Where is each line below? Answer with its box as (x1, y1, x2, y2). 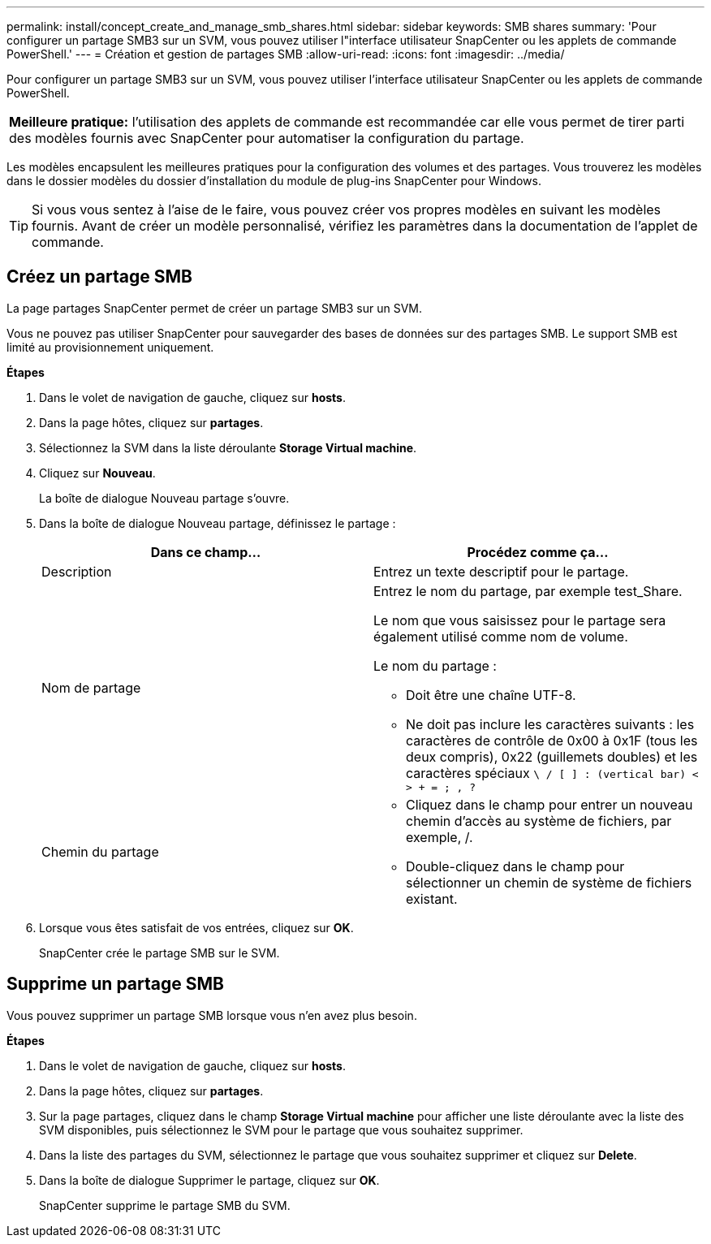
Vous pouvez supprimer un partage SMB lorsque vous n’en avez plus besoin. (6, 1008, 417, 1022)
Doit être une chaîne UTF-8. (406, 686, 576, 703)
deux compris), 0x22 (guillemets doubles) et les (406, 748, 698, 765)
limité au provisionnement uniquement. (6, 339, 214, 354)
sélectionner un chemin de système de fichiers (406, 874, 692, 891)
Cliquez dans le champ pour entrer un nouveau (406, 796, 693, 813)
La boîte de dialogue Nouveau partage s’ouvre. (39, 490, 290, 505)
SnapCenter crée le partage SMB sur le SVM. (39, 945, 280, 960)
